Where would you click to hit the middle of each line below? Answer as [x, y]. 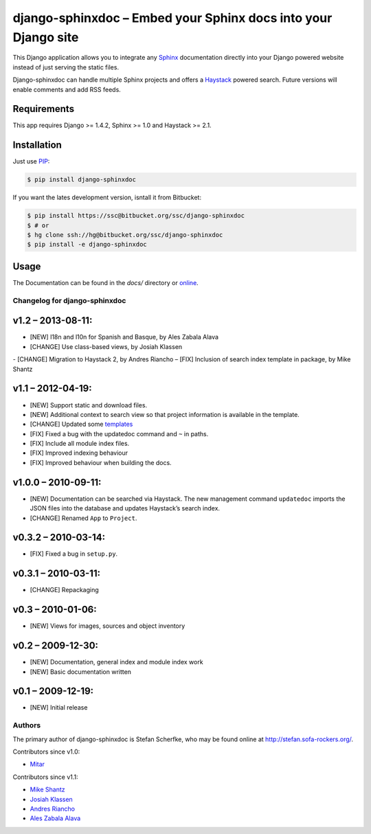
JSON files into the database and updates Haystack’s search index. [125, 508]
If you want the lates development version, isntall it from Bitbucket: [107, 198]
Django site [46, 37]
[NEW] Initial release [59, 708]
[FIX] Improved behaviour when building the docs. [101, 462]
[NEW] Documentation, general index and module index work [116, 662]
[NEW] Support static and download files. [89, 405]
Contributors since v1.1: [45, 777]
